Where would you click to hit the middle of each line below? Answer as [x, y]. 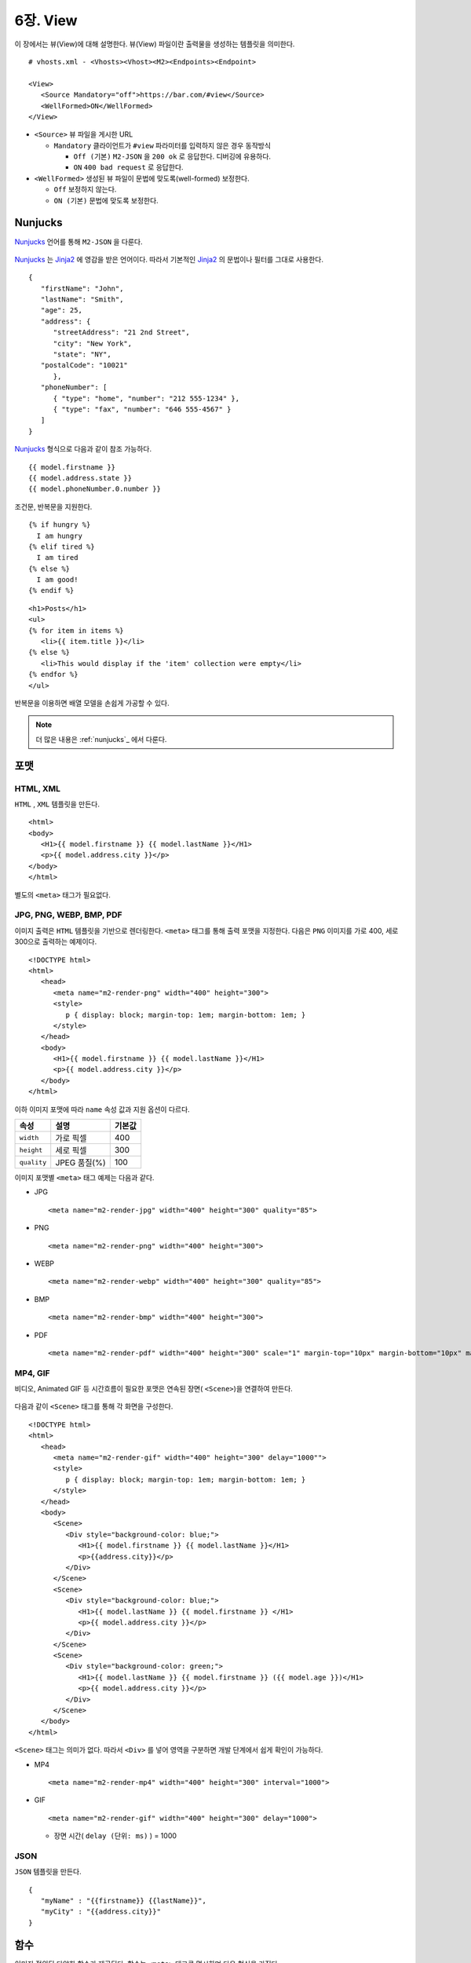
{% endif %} [51, 590]
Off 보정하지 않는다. [85, 189]
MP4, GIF [32, 1373]
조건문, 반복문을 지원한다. [53, 506]
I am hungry [59, 536]
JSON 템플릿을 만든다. [48, 1872]
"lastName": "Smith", [82, 300]
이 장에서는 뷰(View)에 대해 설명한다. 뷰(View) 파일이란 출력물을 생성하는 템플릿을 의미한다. [155, 44]
